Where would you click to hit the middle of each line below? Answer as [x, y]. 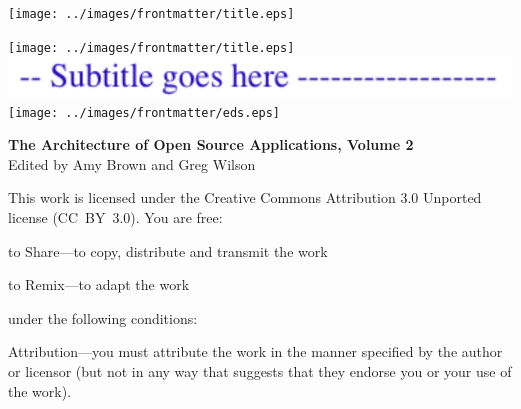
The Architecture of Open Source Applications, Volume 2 [211, 144]
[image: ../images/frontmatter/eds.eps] [144, 112]
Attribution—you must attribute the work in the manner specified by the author [255, 351]
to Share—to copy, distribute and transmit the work [168, 250]
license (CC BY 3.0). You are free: [115, 216]
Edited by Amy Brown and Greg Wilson [132, 163]
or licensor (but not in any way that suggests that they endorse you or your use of [260, 370]
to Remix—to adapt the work [99, 284]
